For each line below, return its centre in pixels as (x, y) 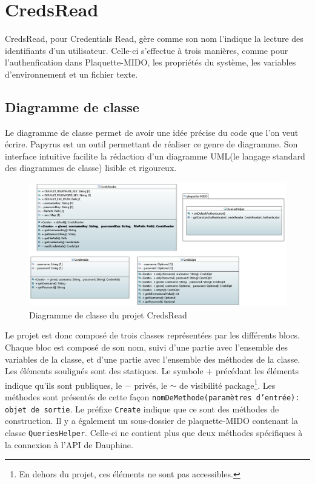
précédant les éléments (257, 371)
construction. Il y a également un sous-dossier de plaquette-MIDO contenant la (152, 421)
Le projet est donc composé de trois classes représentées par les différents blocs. (152, 335)
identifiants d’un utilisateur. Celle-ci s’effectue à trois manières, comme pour (147, 50)
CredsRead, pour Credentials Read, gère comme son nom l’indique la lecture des (154, 39)
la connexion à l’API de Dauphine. (69, 444)
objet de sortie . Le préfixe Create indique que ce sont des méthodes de (142, 408)
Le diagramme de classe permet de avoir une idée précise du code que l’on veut (152, 132)
